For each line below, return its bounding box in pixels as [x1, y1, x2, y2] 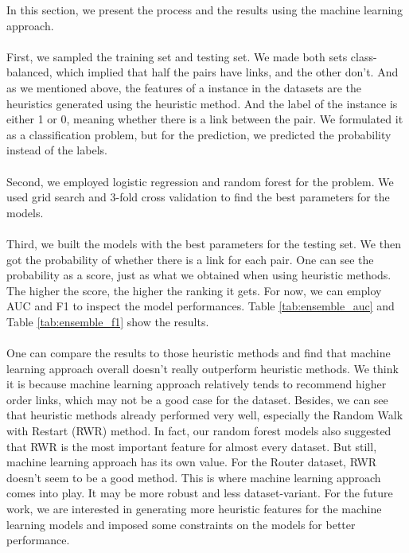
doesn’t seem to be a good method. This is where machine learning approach [6, 469, 381, 485]
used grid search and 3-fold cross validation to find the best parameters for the [6, 189, 390, 205]
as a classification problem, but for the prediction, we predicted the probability [6, 126, 391, 142]
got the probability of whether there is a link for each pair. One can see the [6, 251, 374, 267]
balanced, [6, 64, 53, 80]
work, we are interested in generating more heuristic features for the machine [6, 500, 382, 516]
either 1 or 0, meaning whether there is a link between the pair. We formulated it [6, 111, 403, 127]
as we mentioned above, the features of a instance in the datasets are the [6, 79, 362, 95]
